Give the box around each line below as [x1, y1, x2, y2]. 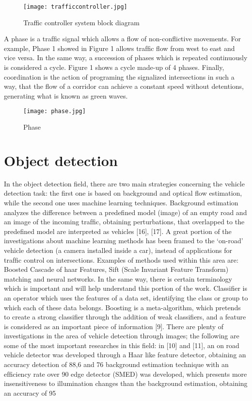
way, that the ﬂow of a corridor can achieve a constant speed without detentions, [4, 81, 244, 91]
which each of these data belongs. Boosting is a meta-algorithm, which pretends [4, 302, 241, 312]
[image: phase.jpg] [23, 108, 86, 115]
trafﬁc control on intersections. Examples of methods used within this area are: [4, 254, 238, 265]
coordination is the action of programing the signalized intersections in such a [4, 71, 235, 82]
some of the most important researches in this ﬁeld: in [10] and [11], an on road [4, 340, 239, 350]
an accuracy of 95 [4, 387, 56, 398]
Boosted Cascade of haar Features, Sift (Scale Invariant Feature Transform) [4, 264, 229, 274]
